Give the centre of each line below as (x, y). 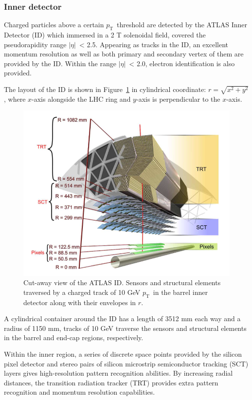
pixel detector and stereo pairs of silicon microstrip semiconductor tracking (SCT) (126, 363)
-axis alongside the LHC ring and (81, 99)
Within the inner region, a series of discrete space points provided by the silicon (123, 354)
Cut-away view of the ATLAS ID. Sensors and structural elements (122, 282)
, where (15, 99)
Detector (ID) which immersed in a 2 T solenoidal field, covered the (105, 35)
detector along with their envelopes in (80, 302)
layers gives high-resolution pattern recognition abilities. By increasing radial (118, 373)
